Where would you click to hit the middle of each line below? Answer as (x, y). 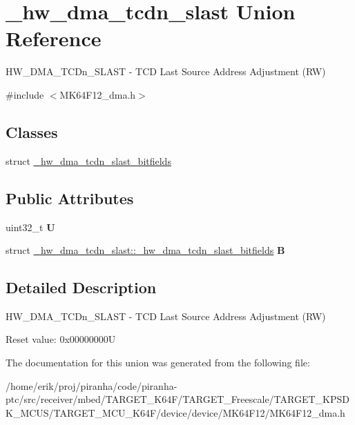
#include (25, 94)
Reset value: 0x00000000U (61, 339)
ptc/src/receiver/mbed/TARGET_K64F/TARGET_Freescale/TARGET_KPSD (177, 399)
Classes (32, 131)
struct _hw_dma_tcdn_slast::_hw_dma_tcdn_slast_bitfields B (145, 250)
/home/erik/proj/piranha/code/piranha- (92, 385)
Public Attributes (70, 198)
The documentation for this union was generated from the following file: (158, 363)
